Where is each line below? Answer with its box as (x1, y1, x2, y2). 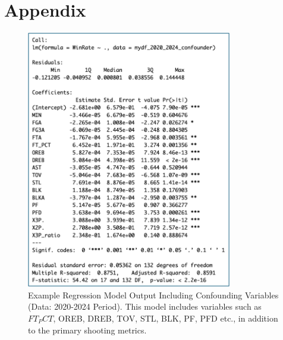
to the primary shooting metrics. (28, 323, 147, 336)
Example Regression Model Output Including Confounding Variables (28, 288, 279, 301)
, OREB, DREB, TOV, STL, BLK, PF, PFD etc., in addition (53, 311, 278, 324)
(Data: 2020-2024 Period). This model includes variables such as (28, 300, 262, 313)
